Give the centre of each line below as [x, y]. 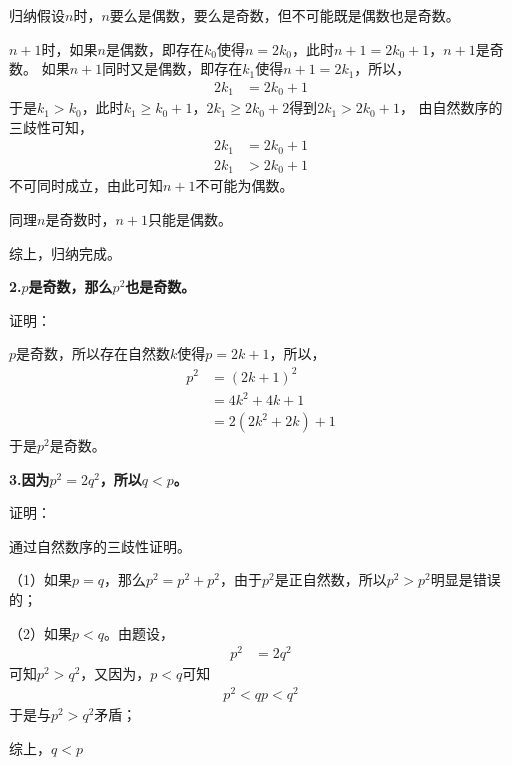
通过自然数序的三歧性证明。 [100, 545]
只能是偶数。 [189, 219]
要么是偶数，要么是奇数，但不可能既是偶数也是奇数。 [284, 15]
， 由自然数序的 [451, 107]
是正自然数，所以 [330, 579]
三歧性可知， [51, 126]
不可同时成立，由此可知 [86, 185]
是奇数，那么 [70, 286]
